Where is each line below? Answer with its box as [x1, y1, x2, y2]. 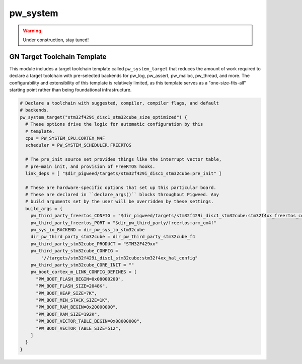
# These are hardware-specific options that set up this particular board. [25, 185, 216, 191]
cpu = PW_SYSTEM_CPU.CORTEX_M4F [25, 135, 105, 141]
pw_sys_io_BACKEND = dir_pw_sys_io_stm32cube [30, 227, 145, 233]
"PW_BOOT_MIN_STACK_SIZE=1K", [36, 297, 111, 303]
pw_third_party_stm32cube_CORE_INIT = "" [30, 262, 134, 267]
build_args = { [25, 206, 63, 211]
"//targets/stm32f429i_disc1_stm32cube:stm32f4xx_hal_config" [41, 255, 198, 261]
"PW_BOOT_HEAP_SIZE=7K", [36, 290, 98, 296]
